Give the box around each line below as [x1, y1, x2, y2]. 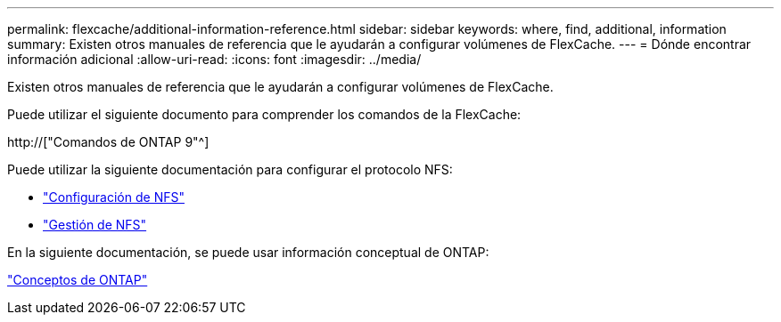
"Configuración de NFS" [43, 189, 185, 205]
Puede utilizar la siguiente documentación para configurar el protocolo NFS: [7, 162, 453, 177]
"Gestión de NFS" [43, 217, 147, 232]
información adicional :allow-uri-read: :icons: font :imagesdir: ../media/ [7, 52, 422, 67]
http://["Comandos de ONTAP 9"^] [7, 134, 210, 149]
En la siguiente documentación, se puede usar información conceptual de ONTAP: [7, 245, 489, 260]
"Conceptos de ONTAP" [7, 272, 148, 287]
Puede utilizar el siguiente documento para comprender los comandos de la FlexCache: [7, 107, 522, 122]
